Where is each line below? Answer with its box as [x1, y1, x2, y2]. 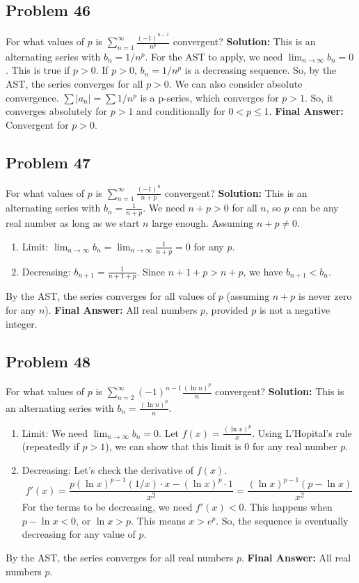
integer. [6, 316, 38, 330]
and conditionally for [136, 104, 225, 118]
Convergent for [6, 117, 69, 131]
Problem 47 [6, 151, 91, 173]
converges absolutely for [6, 104, 108, 118]
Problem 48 [6, 350, 91, 372]
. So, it [305, 90, 334, 104]
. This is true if [6, 63, 70, 77]
